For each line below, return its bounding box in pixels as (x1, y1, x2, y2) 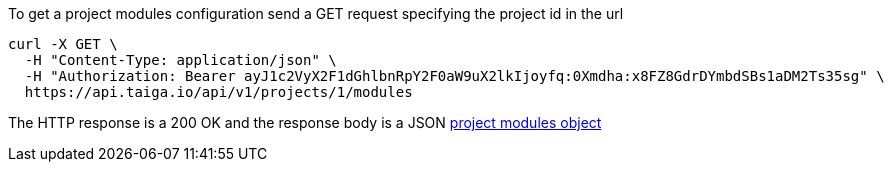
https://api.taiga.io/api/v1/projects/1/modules (24, 84, 413, 100)
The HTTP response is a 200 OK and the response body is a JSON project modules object (8, 114, 602, 131)
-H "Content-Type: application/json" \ (24, 52, 337, 68)
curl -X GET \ (8, 36, 118, 52)
